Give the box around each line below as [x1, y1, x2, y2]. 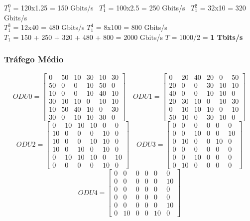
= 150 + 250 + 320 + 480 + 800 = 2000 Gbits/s [13, 31, 163, 42]
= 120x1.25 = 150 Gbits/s [13, 2, 94, 12]
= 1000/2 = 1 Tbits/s [171, 31, 243, 42]
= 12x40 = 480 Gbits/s [13, 22, 85, 32]
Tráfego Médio [4, 53, 64, 65]
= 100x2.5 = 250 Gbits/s [108, 2, 185, 12]
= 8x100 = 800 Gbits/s [96, 22, 167, 32]
